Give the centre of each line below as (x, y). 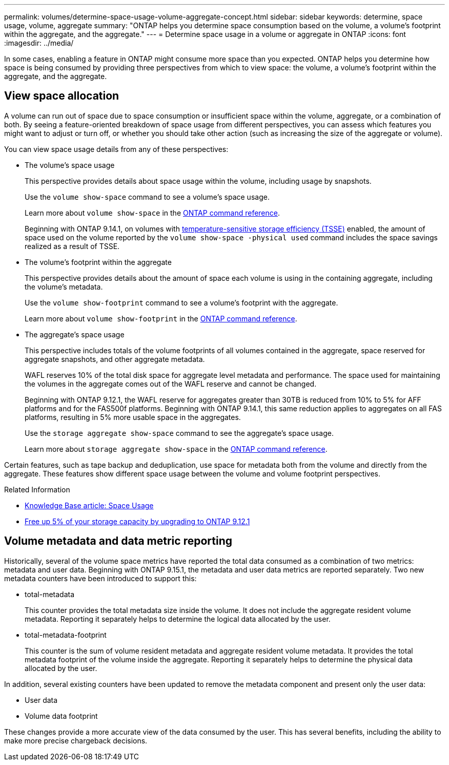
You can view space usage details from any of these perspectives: (116, 149)
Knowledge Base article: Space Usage (89, 505)
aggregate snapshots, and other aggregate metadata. (115, 359)
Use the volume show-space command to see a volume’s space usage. (147, 197)
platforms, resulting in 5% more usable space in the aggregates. (133, 417)
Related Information (37, 489)
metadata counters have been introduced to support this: (100, 578)
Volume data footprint (61, 716)
